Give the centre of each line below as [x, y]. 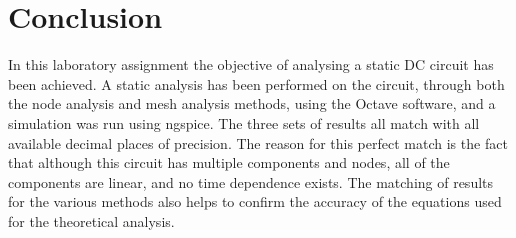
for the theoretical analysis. [91, 220]
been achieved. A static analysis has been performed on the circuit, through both [256, 83]
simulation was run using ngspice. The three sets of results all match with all [244, 122]
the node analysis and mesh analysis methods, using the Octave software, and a [252, 103]
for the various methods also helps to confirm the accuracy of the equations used [255, 201]
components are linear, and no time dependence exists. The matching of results [251, 181]
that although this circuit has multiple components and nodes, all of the [229, 162]
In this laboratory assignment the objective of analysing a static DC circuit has [251, 64]
